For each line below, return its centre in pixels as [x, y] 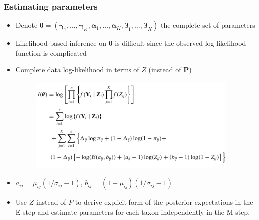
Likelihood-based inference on [61, 43]
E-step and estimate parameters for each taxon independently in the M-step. [133, 211]
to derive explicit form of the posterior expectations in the [164, 202]
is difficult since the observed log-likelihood [180, 43]
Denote [27, 25]
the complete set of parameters [208, 25]
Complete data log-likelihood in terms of [77, 70]
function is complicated [51, 53]
